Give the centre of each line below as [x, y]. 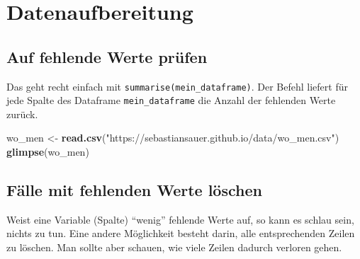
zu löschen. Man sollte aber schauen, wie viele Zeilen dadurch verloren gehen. [174, 247]
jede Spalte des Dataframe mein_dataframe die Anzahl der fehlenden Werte [171, 100]
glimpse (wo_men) [48, 152]
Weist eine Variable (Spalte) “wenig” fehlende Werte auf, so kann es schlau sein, [180, 219]
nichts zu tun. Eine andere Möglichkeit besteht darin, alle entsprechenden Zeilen [181, 233]
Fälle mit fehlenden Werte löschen [134, 190]
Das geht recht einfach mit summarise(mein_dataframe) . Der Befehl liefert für [177, 86]
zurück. [22, 114]
